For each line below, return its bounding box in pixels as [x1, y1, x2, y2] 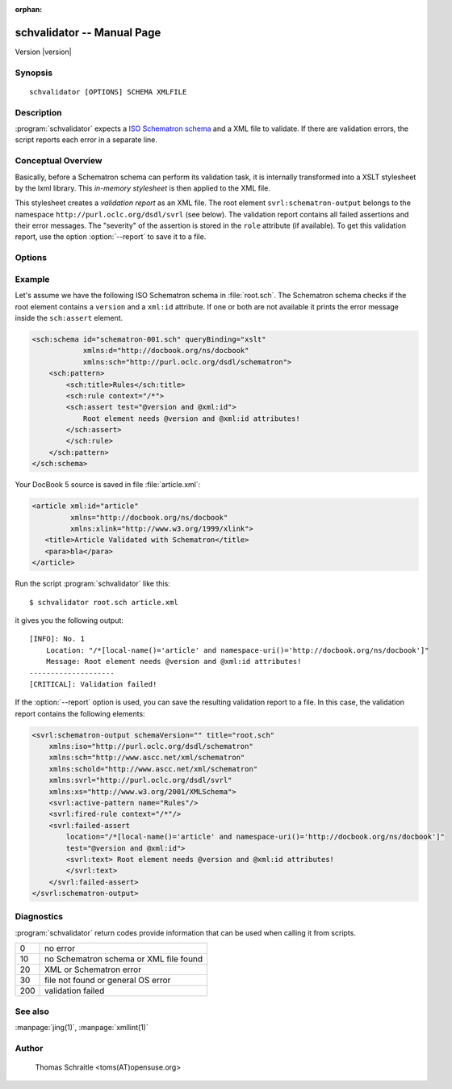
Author [15, 1042, 44, 1053]
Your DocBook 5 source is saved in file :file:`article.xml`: [15, 480, 201, 490]
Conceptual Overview [15, 155, 103, 166]
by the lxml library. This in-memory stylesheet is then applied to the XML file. [15, 183, 270, 193]
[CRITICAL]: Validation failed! [29, 679, 157, 688]
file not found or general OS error [44, 974, 171, 986]
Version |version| [15, 47, 72, 57]
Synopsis [15, 67, 52, 78]
